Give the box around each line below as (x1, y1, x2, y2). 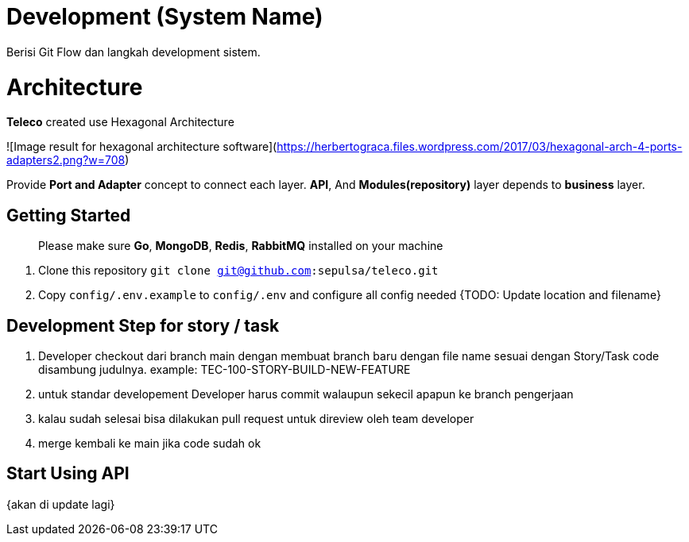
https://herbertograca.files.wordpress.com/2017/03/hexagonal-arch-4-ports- (277, 140, 683, 154)
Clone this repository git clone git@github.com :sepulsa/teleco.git (38, 263, 439, 278)
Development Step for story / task (6, 315, 280, 336)
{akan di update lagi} (6, 497, 115, 511)
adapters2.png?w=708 (6, 153, 126, 167)
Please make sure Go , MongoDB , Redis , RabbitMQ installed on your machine (38, 239, 443, 253)
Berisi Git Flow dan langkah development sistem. (6, 44, 261, 59)
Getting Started (6, 205, 131, 225)
